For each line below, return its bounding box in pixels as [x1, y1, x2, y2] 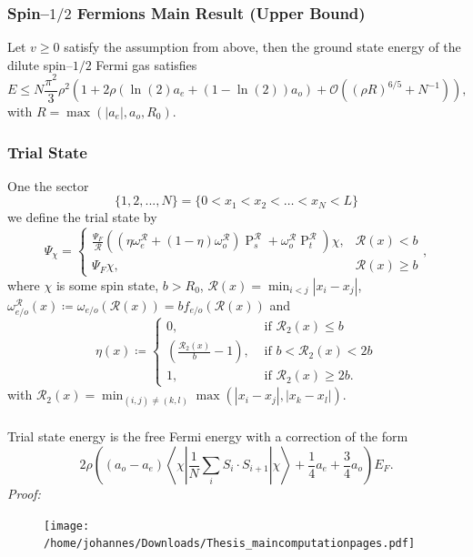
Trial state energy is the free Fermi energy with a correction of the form [7, 427, 408, 446]
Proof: [7, 484, 41, 503]
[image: [44, 519, 90, 532]
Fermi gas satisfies [96, 55, 197, 74]
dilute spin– [7, 55, 73, 74]
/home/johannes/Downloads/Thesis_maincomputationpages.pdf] [44, 537, 416, 551]
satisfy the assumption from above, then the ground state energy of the [64, 37, 461, 56]
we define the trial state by [7, 208, 157, 227]
